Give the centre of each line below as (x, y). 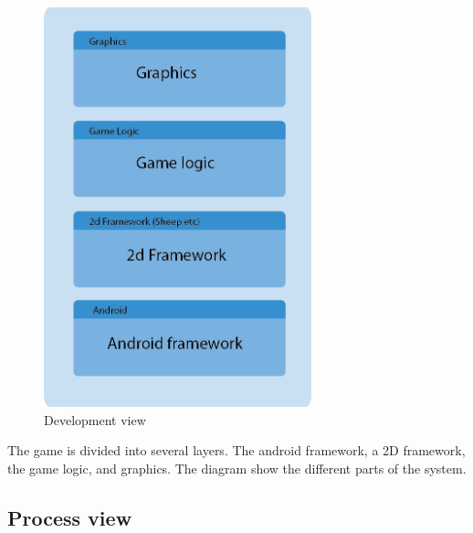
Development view (95, 419)
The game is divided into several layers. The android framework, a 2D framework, (236, 450)
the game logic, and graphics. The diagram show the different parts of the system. (237, 469)
